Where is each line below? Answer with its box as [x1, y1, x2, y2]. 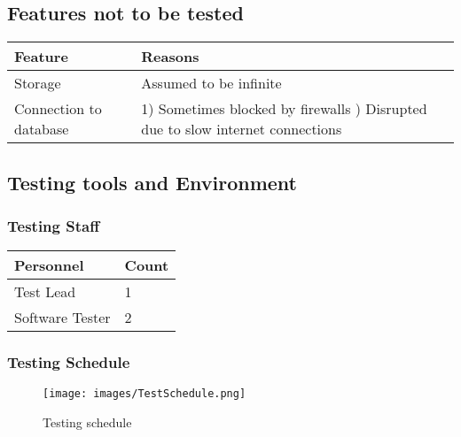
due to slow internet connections [141, 119, 342, 140]
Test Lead [14, 281, 76, 303]
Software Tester [14, 307, 111, 328]
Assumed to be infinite [141, 73, 282, 94]
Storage [14, 73, 61, 94]
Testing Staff [7, 214, 100, 236]
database [14, 119, 69, 140]
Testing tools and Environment [7, 168, 297, 195]
